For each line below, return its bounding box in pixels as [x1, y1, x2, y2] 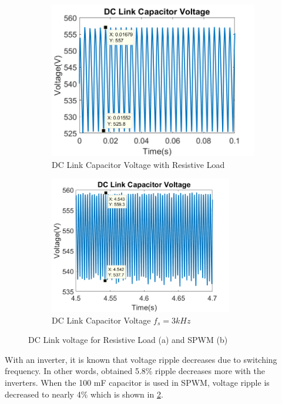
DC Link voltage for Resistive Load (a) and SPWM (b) [28, 334, 228, 346]
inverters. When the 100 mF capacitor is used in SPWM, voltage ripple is [5, 376, 270, 388]
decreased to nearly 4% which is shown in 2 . [5, 388, 163, 400]
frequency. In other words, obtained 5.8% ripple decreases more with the [5, 365, 266, 377]
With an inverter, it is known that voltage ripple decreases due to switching [5, 353, 277, 365]
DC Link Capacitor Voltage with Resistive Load [52, 158, 225, 170]
